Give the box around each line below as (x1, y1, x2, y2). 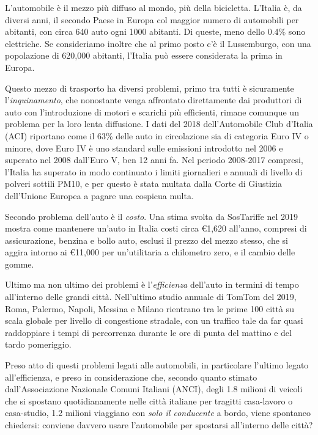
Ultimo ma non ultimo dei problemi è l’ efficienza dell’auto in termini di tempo (5, 278, 299, 291)
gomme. (5, 257, 34, 270)
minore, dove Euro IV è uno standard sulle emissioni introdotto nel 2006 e (5, 141, 283, 154)
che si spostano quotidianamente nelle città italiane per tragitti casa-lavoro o (5, 394, 293, 407)
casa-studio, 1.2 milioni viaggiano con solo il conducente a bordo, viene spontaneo (5, 406, 311, 419)
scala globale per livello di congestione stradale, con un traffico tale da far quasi (5, 314, 303, 327)
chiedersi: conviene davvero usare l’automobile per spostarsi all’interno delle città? (5, 419, 313, 431)
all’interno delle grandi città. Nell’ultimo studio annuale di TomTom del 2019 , (5, 290, 297, 303)
